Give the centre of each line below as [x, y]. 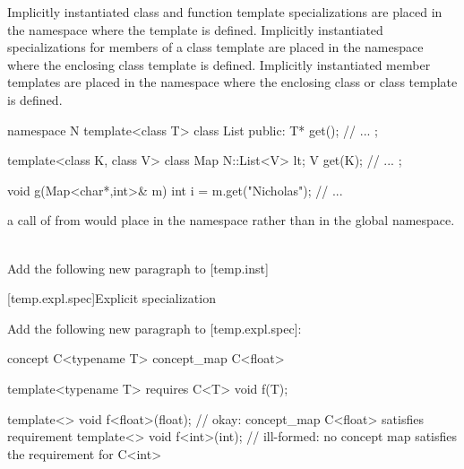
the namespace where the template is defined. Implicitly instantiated [195, 29]
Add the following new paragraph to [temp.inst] [138, 268]
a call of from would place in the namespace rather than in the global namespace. [231, 220]
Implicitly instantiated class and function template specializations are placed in [225, 12]
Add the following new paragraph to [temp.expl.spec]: [155, 328]
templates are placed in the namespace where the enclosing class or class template [232, 82]
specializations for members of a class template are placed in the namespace [215, 47]
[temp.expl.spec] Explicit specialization [112, 298]
